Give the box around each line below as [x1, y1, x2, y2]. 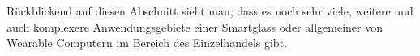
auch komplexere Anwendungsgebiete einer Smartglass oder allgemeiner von [6, 18, 383, 35]
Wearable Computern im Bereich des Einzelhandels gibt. [6, 34, 287, 51]
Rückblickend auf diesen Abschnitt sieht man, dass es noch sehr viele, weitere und [6, 2, 414, 19]
